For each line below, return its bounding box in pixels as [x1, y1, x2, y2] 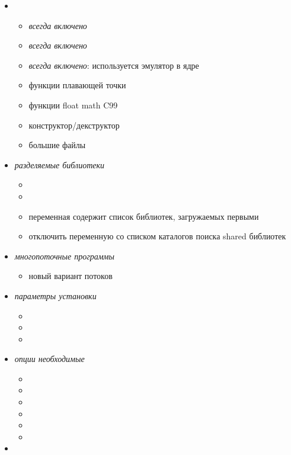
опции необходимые [14, 353, 85, 365]
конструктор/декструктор [28, 118, 120, 131]
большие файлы [28, 139, 86, 151]
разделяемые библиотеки [14, 158, 105, 171]
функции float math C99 [28, 98, 118, 111]
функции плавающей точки [28, 79, 126, 91]
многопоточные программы [14, 249, 115, 262]
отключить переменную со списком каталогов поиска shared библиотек [28, 230, 286, 242]
